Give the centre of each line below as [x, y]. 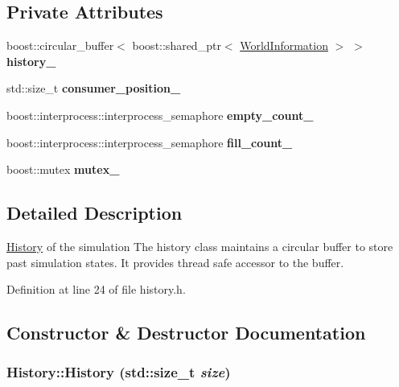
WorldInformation [284, 45]
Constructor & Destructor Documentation [186, 333]
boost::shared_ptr [177, 45]
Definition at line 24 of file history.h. [96, 289]
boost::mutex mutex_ [63, 169]
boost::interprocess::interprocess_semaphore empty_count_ [160, 115]
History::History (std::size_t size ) [119, 372]
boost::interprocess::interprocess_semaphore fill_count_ [150, 142]
